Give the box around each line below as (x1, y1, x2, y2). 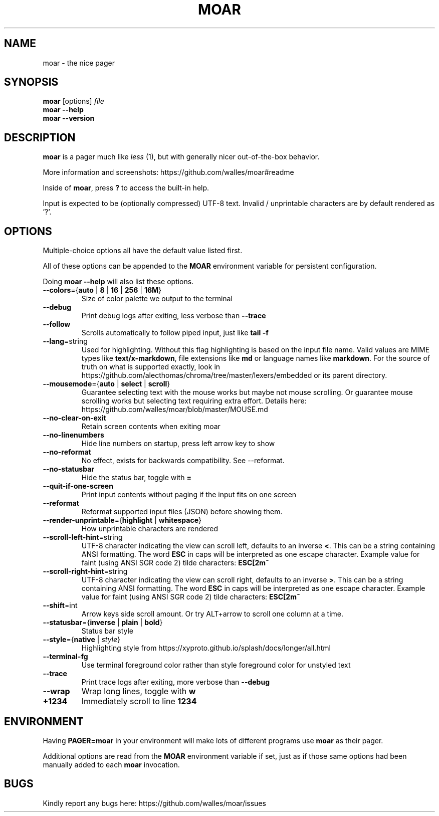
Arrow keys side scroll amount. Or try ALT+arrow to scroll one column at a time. (81, 609, 344, 619)
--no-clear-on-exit (43, 414, 106, 423)
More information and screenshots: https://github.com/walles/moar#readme (43, 168, 294, 177)
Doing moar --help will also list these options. (43, 277, 194, 286)
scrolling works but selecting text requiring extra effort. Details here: (81, 396, 307, 405)
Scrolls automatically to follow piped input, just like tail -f (81, 328, 269, 337)
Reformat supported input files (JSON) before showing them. (81, 507, 283, 516)
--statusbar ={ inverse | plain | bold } (43, 618, 163, 627)
